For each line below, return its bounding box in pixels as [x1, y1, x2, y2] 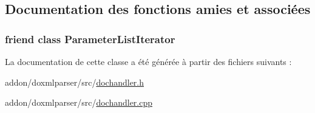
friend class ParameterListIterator [5, 31, 175, 46]
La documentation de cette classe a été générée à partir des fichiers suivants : [5, 55, 292, 67]
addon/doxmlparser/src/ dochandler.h [5, 75, 144, 88]
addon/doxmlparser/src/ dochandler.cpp [5, 96, 153, 109]
